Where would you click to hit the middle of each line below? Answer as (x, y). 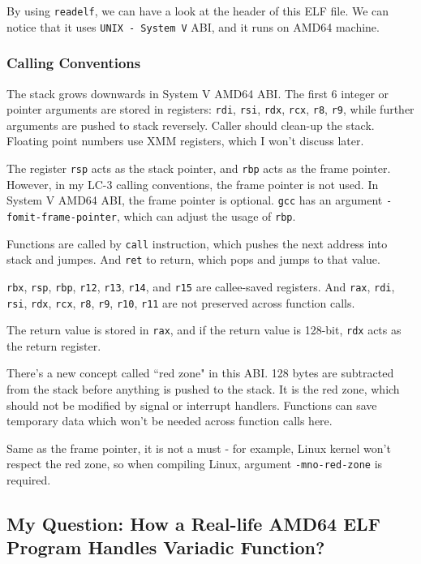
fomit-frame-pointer (62, 217)
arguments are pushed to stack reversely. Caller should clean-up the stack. (191, 125)
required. (29, 480)
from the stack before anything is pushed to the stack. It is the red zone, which (203, 389)
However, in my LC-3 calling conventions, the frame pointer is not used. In (193, 184)
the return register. (54, 345)
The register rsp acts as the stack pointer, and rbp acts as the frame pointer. (199, 168)
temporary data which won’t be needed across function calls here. (170, 421)
